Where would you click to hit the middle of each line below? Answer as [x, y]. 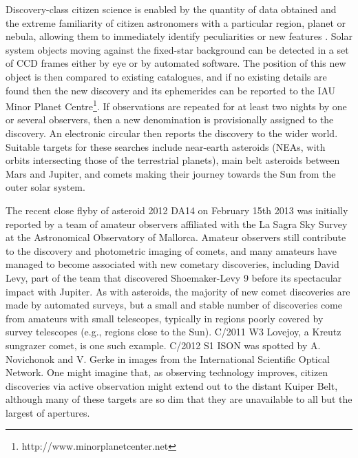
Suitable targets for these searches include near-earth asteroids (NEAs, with [166, 146]
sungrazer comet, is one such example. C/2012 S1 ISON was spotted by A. [163, 345]
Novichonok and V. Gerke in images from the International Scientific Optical [168, 358]
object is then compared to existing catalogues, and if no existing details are [166, 76]
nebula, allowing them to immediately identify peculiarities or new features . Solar [179, 36]
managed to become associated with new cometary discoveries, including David [172, 264]
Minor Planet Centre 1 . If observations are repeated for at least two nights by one [176, 105]
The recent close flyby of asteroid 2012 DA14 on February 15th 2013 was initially [177, 210]
